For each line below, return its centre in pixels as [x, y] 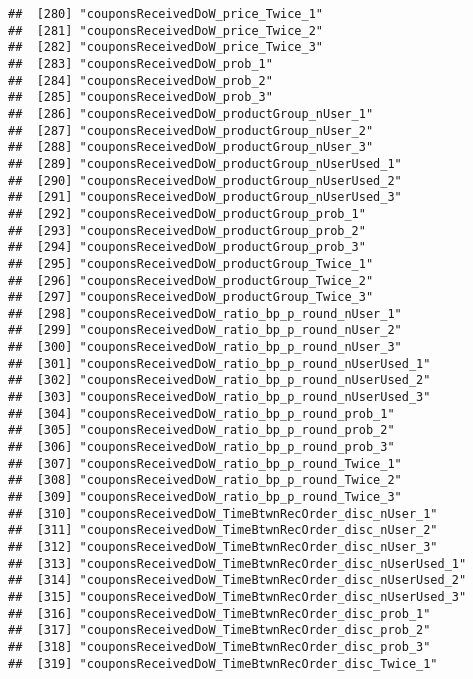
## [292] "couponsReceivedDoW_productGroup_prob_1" [187, 213]
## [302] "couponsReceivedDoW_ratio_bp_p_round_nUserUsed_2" [219, 380]
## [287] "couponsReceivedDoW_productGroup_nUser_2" [191, 130]
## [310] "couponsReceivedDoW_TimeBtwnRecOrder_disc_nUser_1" [223, 513]
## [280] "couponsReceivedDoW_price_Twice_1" [165, 14]
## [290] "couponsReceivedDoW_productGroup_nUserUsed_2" [205, 180]
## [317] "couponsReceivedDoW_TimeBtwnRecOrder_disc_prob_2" [219, 630]
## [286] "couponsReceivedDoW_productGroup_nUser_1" [191, 113]
